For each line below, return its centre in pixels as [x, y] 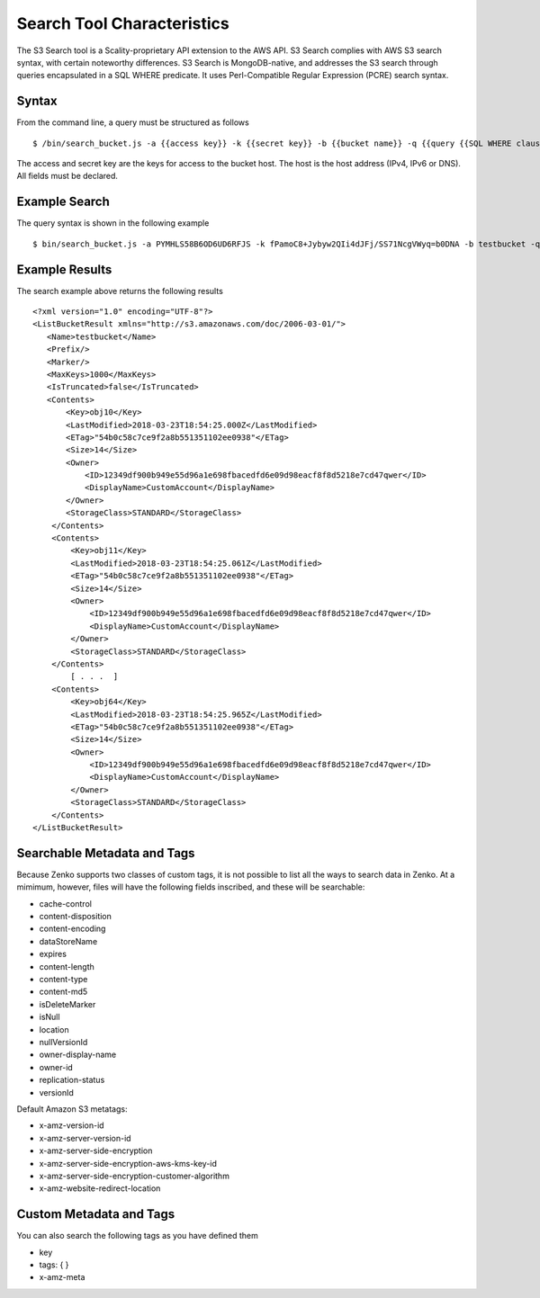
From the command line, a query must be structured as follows [133, 122]
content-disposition [76, 917]
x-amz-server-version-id [85, 1138]
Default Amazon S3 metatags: [72, 1109]
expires [53, 954]
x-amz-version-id [72, 1125]
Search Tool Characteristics [123, 23]
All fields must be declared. [67, 176]
